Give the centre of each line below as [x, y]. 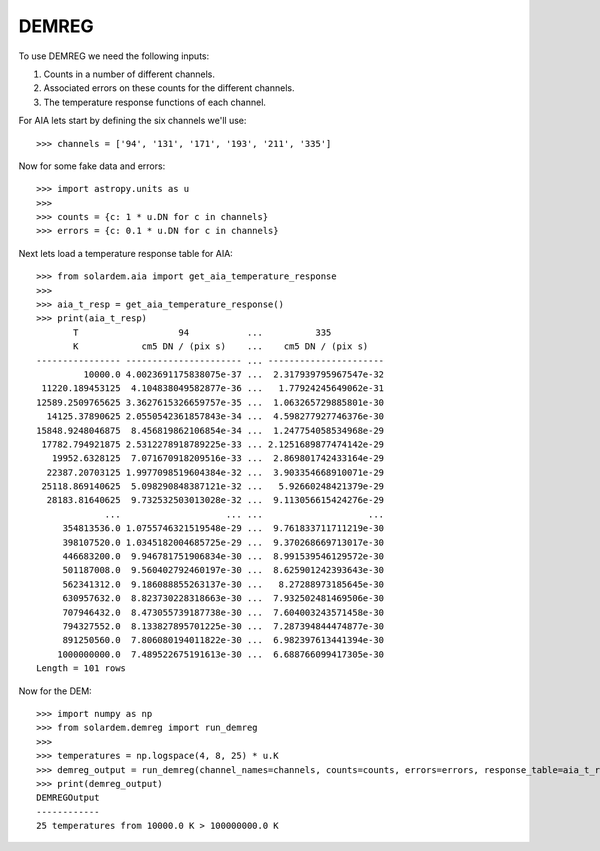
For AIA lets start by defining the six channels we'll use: [132, 121]
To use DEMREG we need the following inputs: [114, 56]
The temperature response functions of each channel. [155, 102]
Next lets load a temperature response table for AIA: [126, 253]
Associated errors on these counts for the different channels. [169, 88]
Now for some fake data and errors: [92, 166]
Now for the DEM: [55, 691]
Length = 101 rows [81, 668]
